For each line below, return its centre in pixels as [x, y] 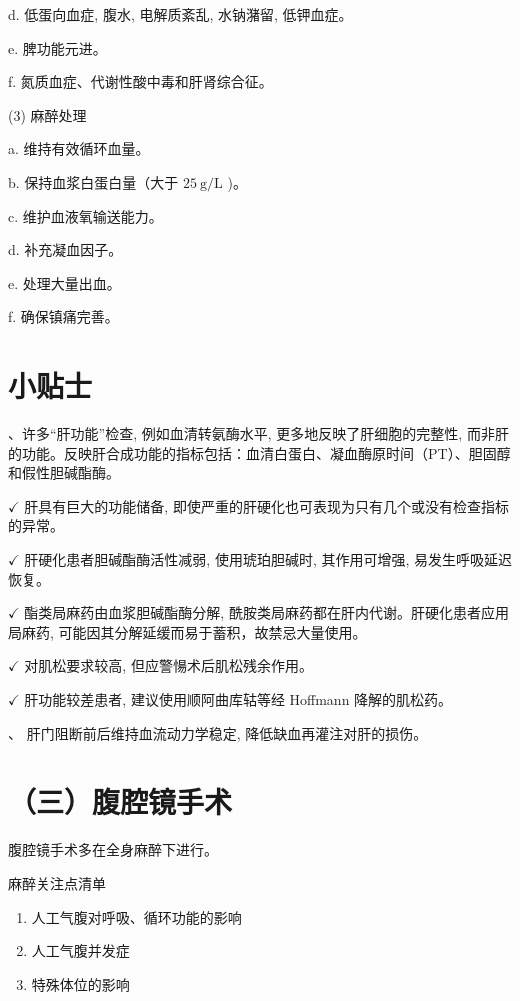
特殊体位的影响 [80, 983]
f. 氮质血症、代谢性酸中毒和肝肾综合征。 [140, 81]
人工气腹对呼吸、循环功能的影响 [136, 916]
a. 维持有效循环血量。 [79, 148]
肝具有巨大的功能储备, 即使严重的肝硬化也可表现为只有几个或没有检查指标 [266, 505]
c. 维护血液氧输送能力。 [85, 215]
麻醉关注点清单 [57, 882]
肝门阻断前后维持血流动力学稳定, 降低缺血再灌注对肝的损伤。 [227, 732]
